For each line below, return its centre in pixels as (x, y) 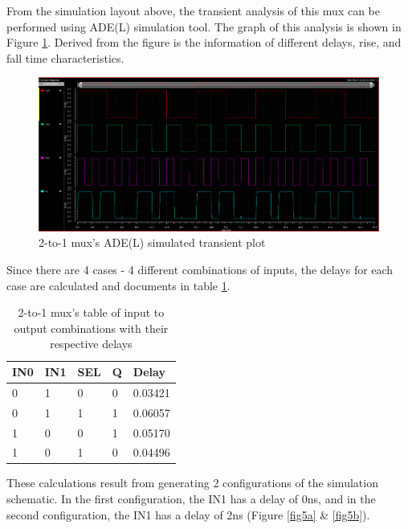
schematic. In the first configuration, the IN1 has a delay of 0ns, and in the (191, 499)
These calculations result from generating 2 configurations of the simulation (192, 483)
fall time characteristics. (65, 57)
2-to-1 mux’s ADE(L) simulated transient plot (152, 242)
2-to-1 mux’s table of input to (91, 312)
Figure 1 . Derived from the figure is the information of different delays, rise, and (204, 42)
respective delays (91, 344)
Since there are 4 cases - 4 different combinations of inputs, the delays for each (200, 270)
